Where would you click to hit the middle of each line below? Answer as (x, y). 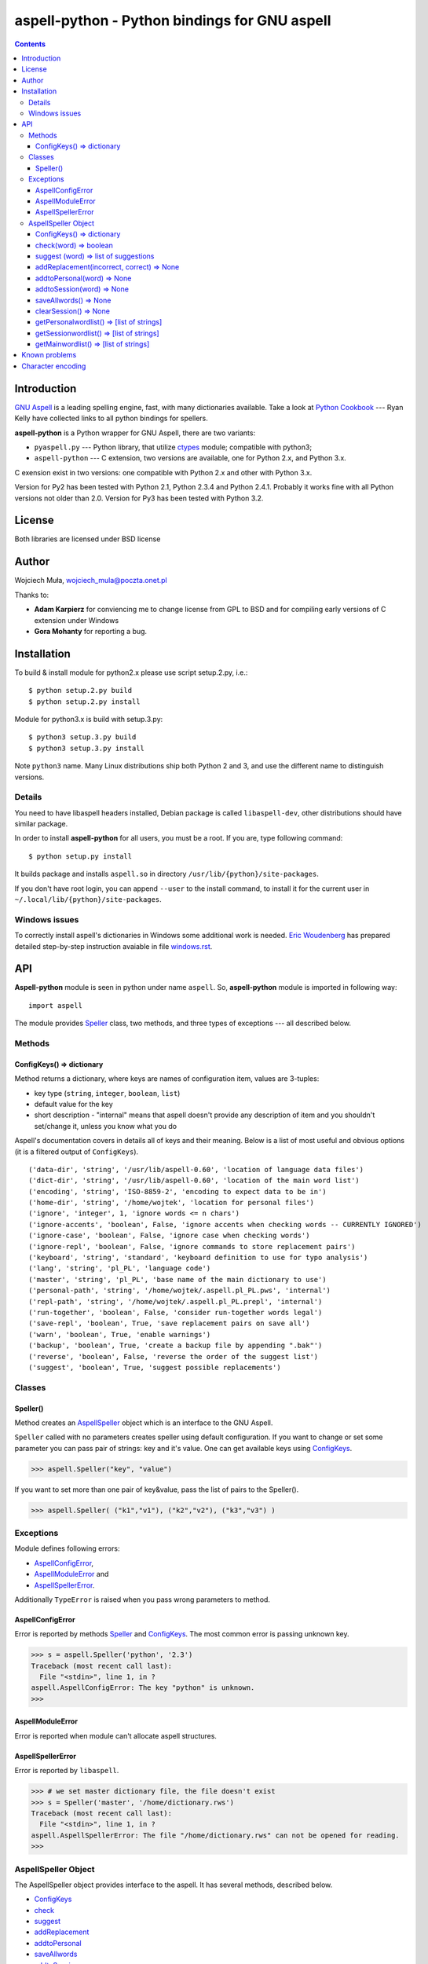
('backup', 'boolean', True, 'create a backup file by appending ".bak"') (176, 1346)
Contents (30, 44)
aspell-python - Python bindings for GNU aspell (173, 20)
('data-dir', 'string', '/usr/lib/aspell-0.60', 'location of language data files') (196, 1169)
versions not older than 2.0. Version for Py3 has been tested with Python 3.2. (139, 498)
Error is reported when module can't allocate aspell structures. (116, 1735)
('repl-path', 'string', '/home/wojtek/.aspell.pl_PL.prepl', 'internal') (176, 1301)
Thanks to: (32, 595)
